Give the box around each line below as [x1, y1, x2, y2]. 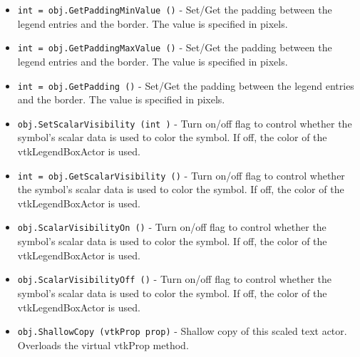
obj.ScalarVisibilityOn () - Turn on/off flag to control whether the [17, 219, 326, 234]
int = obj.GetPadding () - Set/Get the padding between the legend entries [17, 78, 354, 93]
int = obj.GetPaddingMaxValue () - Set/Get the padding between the [17, 40, 332, 55]
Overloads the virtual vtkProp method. [17, 337, 189, 352]
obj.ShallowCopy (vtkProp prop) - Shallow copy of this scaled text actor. [17, 324, 347, 338]
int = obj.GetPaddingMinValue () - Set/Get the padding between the [17, 2, 332, 16]
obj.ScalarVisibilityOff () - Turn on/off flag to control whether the [17, 271, 331, 286]
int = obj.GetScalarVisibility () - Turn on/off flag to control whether [17, 167, 345, 182]
